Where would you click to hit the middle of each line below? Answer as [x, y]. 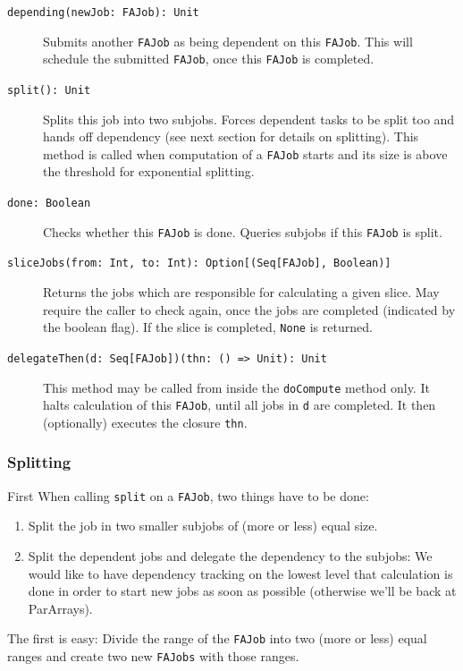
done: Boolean [49, 204]
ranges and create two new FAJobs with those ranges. [153, 656]
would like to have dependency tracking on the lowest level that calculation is [240, 573]
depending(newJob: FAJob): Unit [103, 13]
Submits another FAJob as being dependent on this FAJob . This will [228, 41]
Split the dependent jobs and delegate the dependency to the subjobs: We [230, 555]
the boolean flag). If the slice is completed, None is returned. [208, 327]
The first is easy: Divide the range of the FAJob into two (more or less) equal [217, 638]
